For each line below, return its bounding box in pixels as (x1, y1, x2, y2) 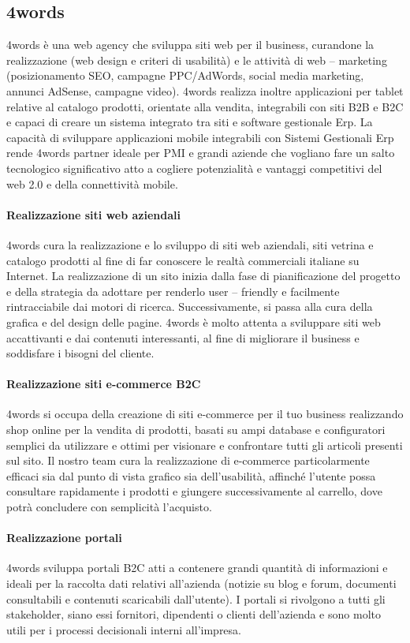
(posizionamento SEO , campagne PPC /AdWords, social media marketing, (6, 67, 364, 84)
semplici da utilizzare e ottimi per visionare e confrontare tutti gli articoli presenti (6, 436, 403, 453)
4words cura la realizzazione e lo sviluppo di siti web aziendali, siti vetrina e (6, 236, 374, 252)
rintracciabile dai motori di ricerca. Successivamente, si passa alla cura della (6, 298, 373, 315)
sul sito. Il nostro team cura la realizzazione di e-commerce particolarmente (6, 452, 370, 469)
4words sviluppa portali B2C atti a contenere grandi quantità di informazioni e (6, 559, 388, 576)
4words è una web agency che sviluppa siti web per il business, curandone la (6, 36, 375, 53)
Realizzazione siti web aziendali (6, 206, 181, 222)
